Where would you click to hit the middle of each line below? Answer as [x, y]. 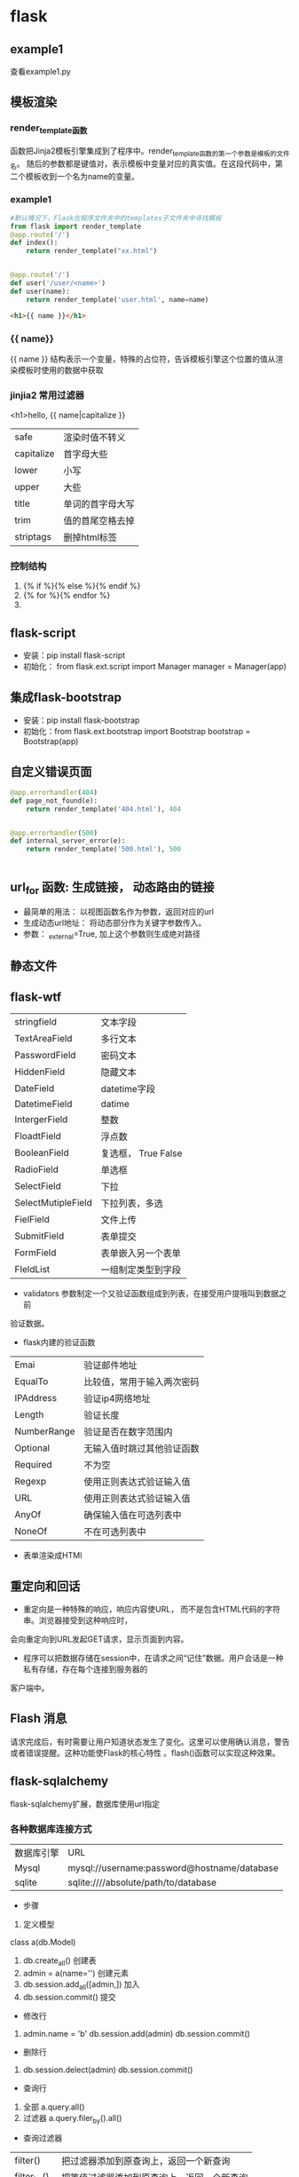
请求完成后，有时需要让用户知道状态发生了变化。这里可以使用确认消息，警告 [150, 1741]
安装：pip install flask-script [74, 655]
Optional [32, 1448]
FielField [32, 1220]
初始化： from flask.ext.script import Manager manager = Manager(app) [155, 667]
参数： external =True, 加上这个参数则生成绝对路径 [111, 935]
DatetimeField [43, 1104]
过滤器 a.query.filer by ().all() [72, 2119]
